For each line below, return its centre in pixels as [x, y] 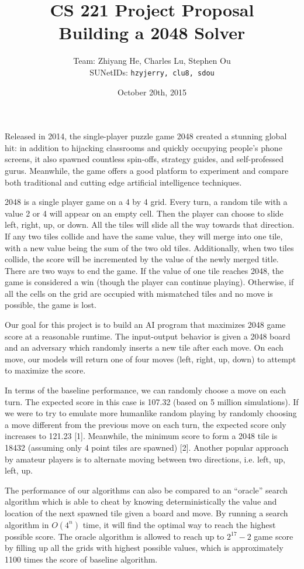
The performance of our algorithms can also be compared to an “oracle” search [146, 490]
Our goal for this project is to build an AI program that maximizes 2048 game [145, 325]
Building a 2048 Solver [152, 32]
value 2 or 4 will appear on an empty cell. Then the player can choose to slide [144, 213]
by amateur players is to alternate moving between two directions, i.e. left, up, [145, 459]
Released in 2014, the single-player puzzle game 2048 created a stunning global [146, 136]
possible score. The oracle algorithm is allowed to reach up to [115, 536]
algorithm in [27, 524]
